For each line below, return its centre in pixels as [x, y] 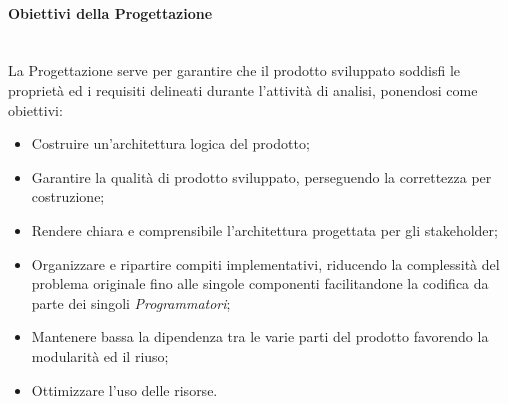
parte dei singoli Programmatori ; [131, 302]
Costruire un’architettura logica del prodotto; [170, 143]
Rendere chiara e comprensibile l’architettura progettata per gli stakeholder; [264, 229]
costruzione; [68, 196]
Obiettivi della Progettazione [110, 12]
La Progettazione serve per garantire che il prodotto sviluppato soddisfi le [234, 70]
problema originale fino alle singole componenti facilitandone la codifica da [260, 283]
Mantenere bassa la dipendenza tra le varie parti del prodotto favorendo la [260, 336]
